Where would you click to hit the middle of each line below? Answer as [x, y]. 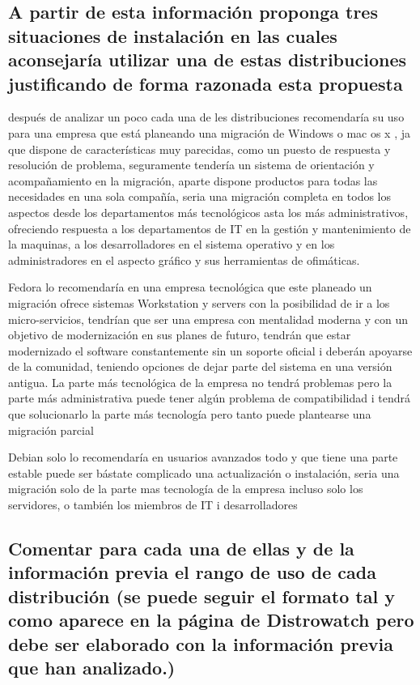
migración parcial [51, 430]
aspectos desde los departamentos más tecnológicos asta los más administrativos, [208, 212]
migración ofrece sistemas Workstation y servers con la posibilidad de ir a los [199, 302]
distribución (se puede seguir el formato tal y [202, 596]
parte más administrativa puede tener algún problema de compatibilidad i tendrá [209, 398]
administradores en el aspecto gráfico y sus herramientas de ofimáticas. [184, 260]
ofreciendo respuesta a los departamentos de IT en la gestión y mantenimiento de [210, 228]
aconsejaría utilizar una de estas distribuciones [207, 60]
